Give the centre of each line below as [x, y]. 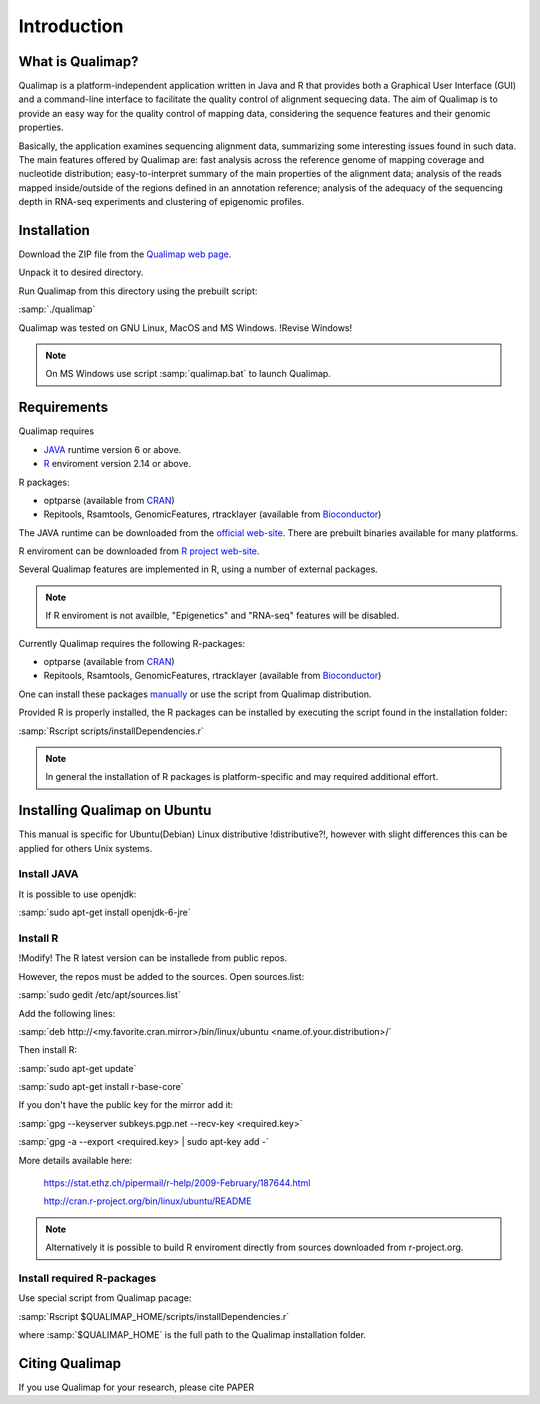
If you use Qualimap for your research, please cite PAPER [136, 1387]
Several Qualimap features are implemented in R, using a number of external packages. [198, 569]
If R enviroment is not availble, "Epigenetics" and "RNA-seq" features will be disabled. [222, 616]
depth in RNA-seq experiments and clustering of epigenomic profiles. [161, 202]
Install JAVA [48, 874]
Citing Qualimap [70, 1363]
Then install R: [48, 1050]
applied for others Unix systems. [85, 848]
